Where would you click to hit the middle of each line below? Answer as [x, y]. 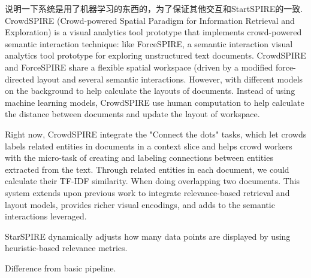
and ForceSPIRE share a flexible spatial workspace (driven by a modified [139, 67]
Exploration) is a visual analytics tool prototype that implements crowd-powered [153, 32]
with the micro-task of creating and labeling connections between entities [139, 158]
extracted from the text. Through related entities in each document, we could [147, 169]
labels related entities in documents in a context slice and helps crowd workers [149, 146]
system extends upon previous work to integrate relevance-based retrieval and [147, 192]
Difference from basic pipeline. [61, 268]
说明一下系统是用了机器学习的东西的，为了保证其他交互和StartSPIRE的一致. [154, 8]
